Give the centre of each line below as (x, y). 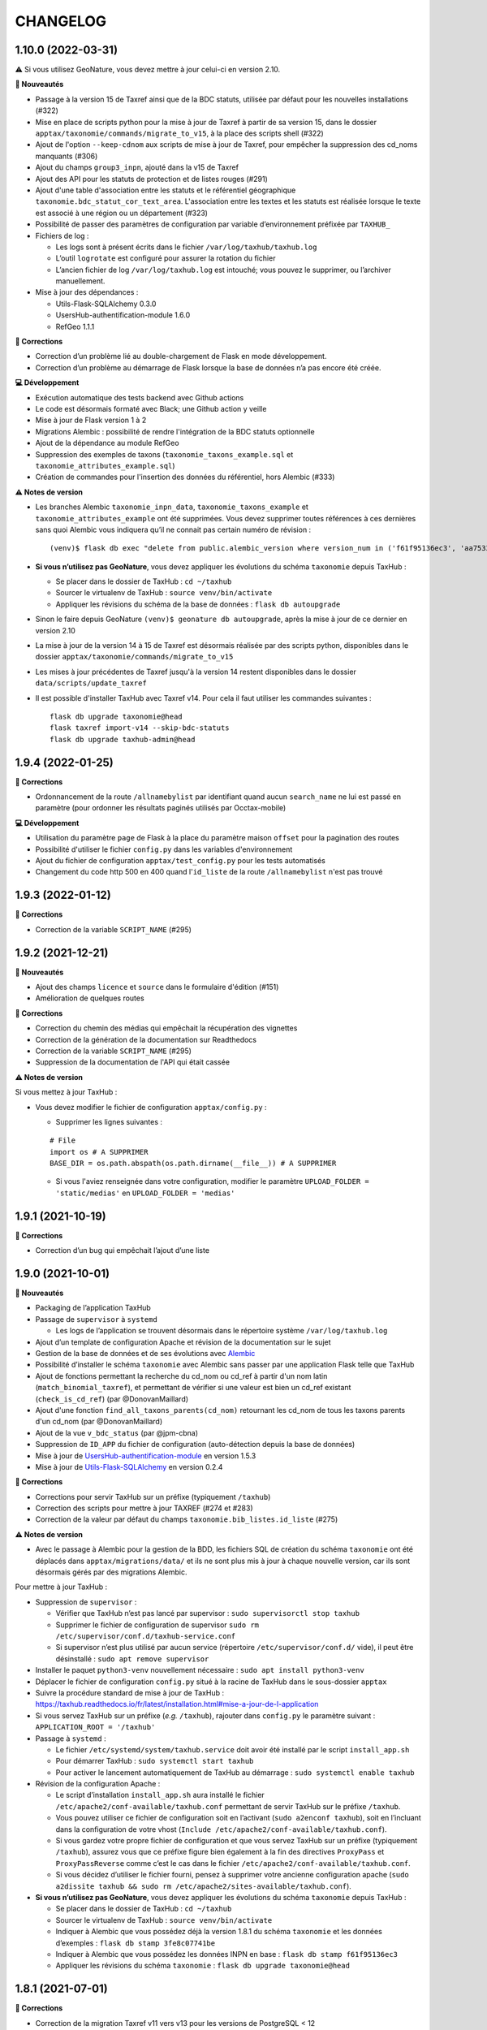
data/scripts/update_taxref (91, 683)
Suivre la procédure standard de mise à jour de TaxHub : (130, 1692)
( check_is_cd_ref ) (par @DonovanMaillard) (112, 1399)
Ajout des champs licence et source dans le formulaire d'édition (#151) (157, 987)
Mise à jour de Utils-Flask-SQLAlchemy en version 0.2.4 (129, 1466)
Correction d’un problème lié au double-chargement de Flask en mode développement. (181, 356)
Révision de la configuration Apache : (98, 1784)
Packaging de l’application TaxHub (93, 1308)
